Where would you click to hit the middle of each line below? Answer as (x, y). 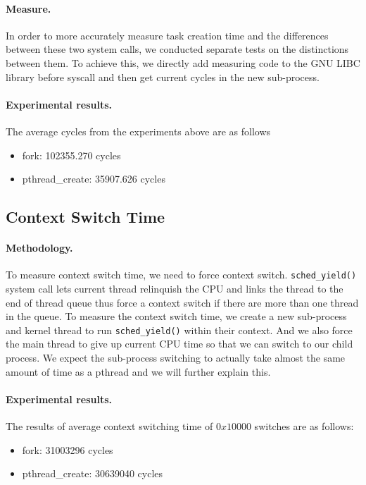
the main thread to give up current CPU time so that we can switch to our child (179, 344)
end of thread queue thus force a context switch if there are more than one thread (182, 302)
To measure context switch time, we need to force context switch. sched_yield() (181, 275)
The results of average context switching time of (109, 426)
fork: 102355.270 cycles (71, 155)
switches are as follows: (304, 426)
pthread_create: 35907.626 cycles (94, 179)
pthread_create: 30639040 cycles (93, 473)
